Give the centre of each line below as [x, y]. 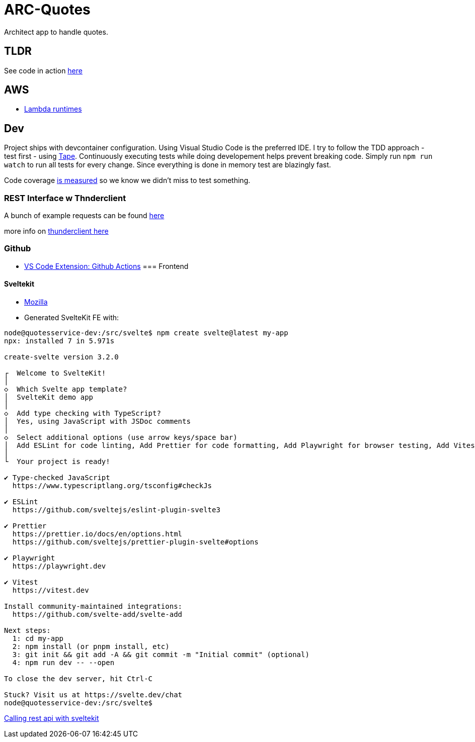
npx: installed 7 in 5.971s [59, 341]
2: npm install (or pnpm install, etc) [91, 646]
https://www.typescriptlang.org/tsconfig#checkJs [112, 486]
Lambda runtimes [53, 109]
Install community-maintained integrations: [93, 606]
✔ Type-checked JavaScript [57, 478]
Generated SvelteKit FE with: [72, 317]
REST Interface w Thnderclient [65, 198]
